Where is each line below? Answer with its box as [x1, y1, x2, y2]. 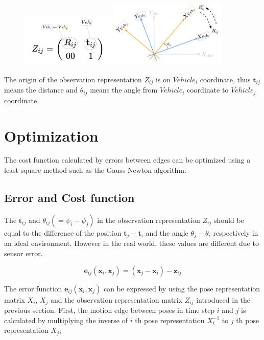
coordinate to [187, 84, 229, 95]
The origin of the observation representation [4, 74, 142, 84]
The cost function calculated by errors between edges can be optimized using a [4, 154, 251, 165]
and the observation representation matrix [50, 294, 183, 305]
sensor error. [4, 247, 43, 258]
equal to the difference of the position [4, 227, 122, 238]
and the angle [146, 227, 188, 238]
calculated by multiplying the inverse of [4, 314, 128, 325]
